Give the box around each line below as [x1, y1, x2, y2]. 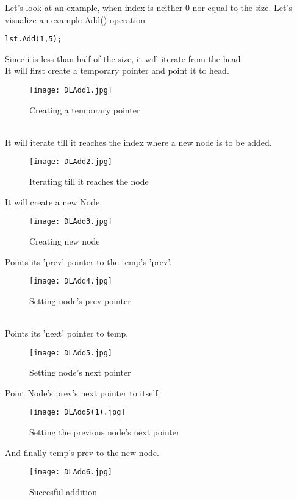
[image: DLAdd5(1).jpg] [29, 408, 126, 417]
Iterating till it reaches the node [29, 175, 149, 188]
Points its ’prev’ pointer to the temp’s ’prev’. [5, 255, 172, 268]
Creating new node [29, 234, 100, 247]
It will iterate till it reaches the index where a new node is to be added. [5, 135, 272, 148]
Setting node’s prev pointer [29, 294, 131, 307]
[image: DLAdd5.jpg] [29, 348, 113, 357]
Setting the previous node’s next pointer [29, 426, 180, 438]
